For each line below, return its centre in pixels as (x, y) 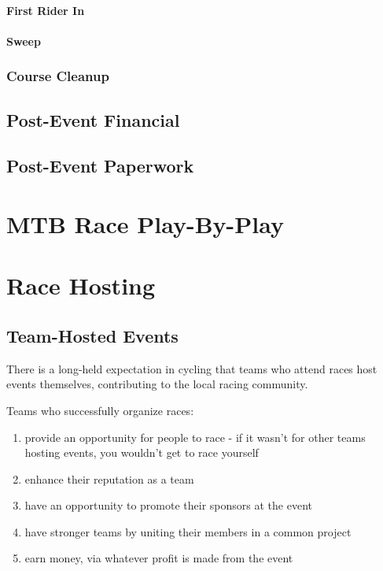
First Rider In (46, 10)
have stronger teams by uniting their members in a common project (188, 531)
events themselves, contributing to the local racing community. (157, 384)
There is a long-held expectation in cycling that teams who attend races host (192, 368)
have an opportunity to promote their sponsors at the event (168, 505)
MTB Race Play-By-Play (145, 223)
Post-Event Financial (93, 119)
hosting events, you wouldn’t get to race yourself (142, 452)
